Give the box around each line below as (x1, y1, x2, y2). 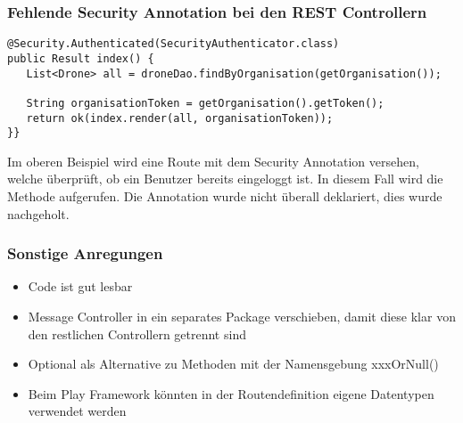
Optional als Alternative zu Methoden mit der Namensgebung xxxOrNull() (28, 354, 439, 373)
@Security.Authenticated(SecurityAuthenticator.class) (7, 37, 340, 51)
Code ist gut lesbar (28, 277, 133, 296)
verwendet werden (28, 402, 127, 420)
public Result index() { (7, 52, 154, 65)
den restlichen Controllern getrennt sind (28, 324, 246, 343)
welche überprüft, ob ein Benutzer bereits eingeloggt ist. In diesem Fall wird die (7, 169, 443, 188)
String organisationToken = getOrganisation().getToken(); (26, 96, 384, 110)
